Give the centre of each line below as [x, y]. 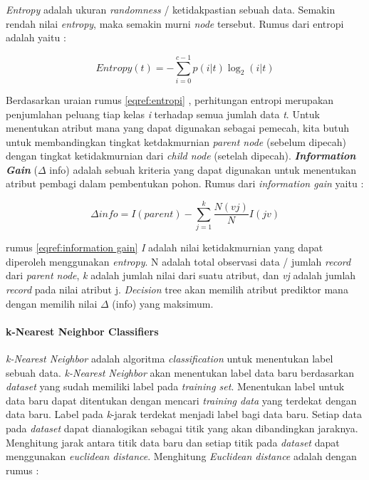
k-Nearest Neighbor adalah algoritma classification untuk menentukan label [170, 358]
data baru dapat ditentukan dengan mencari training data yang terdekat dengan [181, 400]
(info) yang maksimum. [163, 303]
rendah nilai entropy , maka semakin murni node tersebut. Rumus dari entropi [175, 23]
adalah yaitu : [36, 37]
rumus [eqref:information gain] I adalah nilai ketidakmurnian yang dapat [165, 247]
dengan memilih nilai [52, 303]
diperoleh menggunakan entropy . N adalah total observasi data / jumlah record [178, 261]
